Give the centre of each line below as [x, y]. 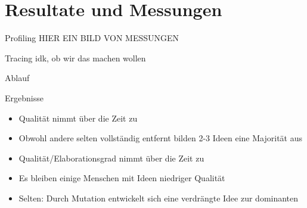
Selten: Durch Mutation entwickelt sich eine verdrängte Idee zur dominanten [159, 198]
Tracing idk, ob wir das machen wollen [75, 58]
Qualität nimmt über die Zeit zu [78, 118]
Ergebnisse [24, 97]
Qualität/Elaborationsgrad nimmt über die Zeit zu [111, 158]
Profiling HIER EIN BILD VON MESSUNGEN [92, 38]
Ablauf [17, 78]
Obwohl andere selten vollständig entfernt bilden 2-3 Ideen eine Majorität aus [160, 138]
